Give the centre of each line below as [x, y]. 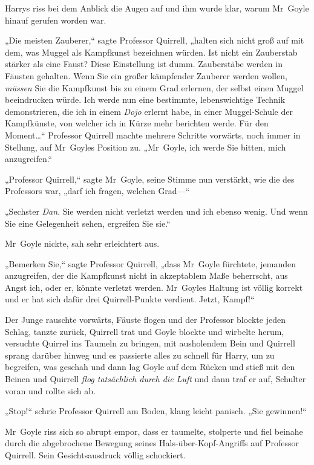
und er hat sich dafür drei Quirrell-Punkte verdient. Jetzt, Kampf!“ [130, 299]
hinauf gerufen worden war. [56, 20]
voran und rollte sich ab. [50, 390]
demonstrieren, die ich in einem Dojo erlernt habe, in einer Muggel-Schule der [149, 111]
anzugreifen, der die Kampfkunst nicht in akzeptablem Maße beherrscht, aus [146, 275]
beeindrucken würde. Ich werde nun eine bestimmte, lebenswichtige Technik [145, 99]
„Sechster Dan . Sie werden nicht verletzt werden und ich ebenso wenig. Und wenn [156, 211]
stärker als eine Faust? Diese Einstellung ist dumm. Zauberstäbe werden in [144, 64]
